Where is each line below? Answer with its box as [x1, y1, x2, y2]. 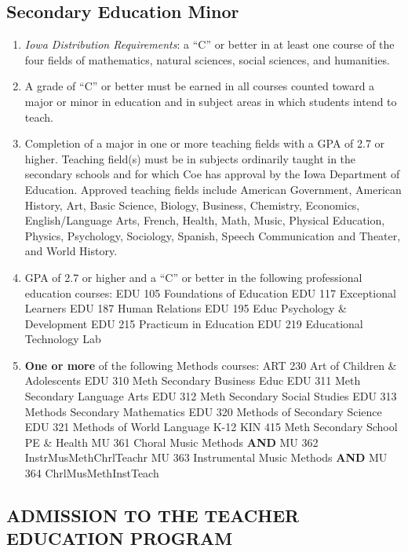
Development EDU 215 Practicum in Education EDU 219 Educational [24, 315, 363, 331]
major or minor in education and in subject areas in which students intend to [24, 93, 397, 109]
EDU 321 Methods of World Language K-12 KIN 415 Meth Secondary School [24, 419, 398, 435]
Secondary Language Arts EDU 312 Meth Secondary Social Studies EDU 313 [24, 388, 397, 404]
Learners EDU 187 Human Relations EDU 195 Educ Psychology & [24, 300, 347, 316]
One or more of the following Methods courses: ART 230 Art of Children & [24, 356, 397, 373]
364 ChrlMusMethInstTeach [24, 465, 159, 481]
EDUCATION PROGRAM [6, 526, 233, 550]
